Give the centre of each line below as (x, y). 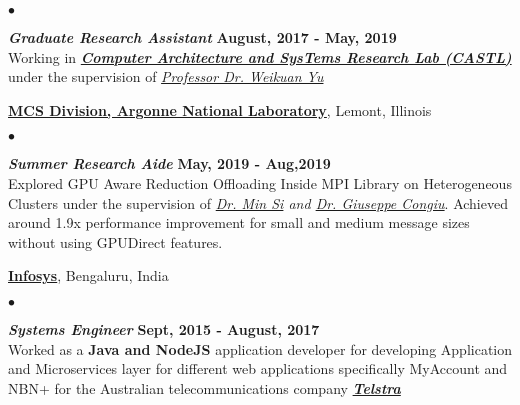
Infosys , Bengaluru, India (88, 275)
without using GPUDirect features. (115, 241)
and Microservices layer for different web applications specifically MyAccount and (258, 368)
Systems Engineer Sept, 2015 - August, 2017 (164, 328)
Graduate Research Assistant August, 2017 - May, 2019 (202, 37)
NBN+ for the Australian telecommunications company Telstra (204, 387)
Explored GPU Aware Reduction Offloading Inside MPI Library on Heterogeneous (260, 182)
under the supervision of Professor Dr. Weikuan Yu (166, 76)
